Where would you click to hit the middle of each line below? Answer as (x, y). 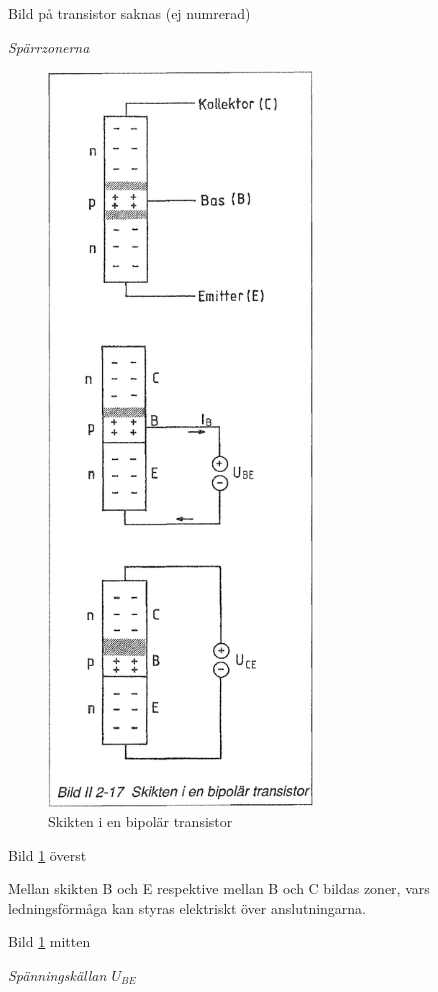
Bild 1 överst (47, 854)
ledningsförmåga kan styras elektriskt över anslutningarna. (187, 907)
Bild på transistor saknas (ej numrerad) (129, 13)
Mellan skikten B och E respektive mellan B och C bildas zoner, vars (219, 888)
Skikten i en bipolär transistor (140, 820)
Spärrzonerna (49, 46)
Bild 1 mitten (49, 941)
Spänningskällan (57, 974)
